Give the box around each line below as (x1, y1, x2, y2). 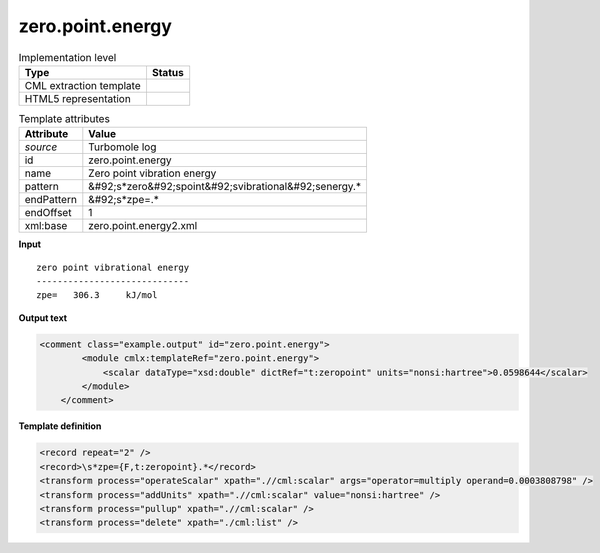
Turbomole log (88, 140, 157, 154)
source (24, 140, 58, 154)
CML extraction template (24, 78, 141, 92)
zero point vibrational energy (36, 261, 190, 273)
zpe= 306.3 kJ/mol (36, 290, 158, 301)
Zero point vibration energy (88, 166, 217, 180)
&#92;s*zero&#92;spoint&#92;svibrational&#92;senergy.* (88, 180, 362, 194)
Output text (18, 311, 68, 324)
